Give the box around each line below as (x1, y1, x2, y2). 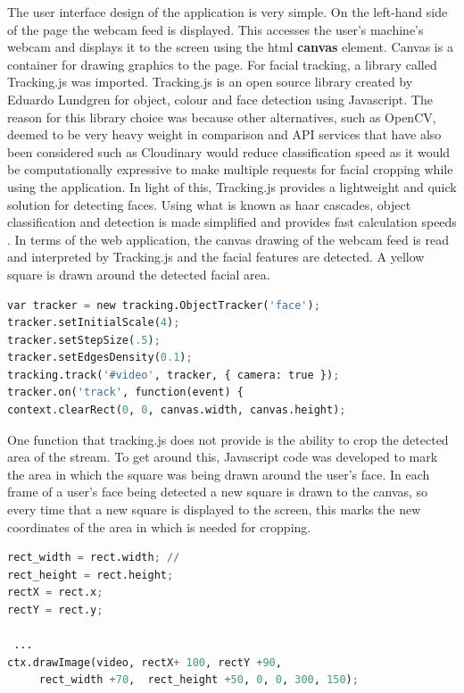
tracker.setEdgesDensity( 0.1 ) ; (7, 351, 193, 364)
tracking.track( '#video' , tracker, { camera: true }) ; (7, 368, 340, 381)
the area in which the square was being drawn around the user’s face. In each (7, 464, 430, 483)
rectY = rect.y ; (7, 604, 104, 616)
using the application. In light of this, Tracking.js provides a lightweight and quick (7, 177, 457, 196)
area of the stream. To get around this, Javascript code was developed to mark (7, 447, 438, 466)
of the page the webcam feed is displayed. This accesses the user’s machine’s (7, 20, 424, 38)
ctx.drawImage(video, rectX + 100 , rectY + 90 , (7, 655, 282, 669)
